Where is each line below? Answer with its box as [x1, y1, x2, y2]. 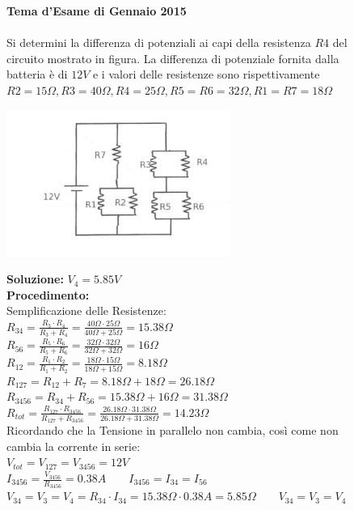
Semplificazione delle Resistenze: [6, 302, 166, 319]
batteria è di [6, 66, 68, 83]
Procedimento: [6, 286, 90, 303]
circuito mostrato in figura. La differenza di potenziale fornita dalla [6, 49, 339, 66]
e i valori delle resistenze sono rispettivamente [92, 66, 320, 83]
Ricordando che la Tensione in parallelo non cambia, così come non [6, 422, 339, 439]
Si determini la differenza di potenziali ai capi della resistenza [6, 34, 311, 51]
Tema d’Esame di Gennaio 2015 [6, 2, 187, 19]
